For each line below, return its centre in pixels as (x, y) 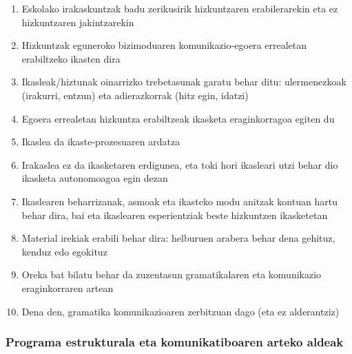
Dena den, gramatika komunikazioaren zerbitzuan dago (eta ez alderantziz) (180, 311)
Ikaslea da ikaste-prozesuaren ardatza (101, 142)
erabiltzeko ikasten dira (71, 58)
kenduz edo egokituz (64, 251)
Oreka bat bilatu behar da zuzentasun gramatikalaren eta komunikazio (172, 274)
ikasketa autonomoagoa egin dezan (95, 178)
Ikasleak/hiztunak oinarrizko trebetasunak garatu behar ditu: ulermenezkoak (184, 82)
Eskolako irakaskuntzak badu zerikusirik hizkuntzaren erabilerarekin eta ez (180, 8)
